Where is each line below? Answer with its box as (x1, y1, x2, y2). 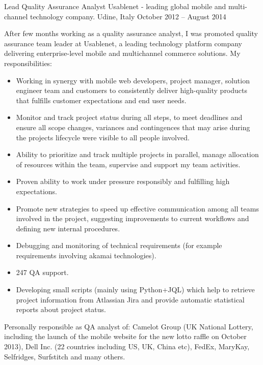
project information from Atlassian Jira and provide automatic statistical (16, 294, 245, 305)
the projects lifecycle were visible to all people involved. (16, 132, 190, 142)
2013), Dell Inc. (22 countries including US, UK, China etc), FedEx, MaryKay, (4, 341, 250, 352)
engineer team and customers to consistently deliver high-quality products (16, 85, 248, 96)
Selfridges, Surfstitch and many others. (4, 351, 125, 361)
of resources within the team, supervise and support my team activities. (16, 159, 241, 169)
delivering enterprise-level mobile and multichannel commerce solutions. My (4, 48, 241, 58)
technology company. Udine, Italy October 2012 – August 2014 (30, 11, 226, 21)
